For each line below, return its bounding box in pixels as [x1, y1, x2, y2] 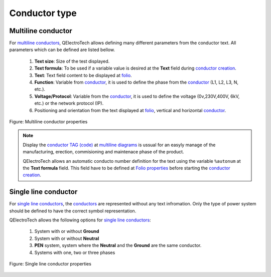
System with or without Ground [34, 228, 99, 234]
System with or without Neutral [34, 235, 99, 241]
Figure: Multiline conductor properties [9, 118, 88, 125]
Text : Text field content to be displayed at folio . [34, 72, 132, 78]
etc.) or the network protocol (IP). [34, 100, 104, 106]
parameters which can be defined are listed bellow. [9, 47, 115, 53]
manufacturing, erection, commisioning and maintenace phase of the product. [23, 149, 184, 155]
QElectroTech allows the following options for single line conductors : [9, 217, 151, 223]
